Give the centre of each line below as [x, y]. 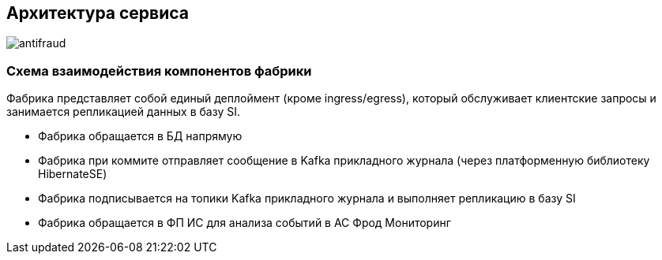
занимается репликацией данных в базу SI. [123, 112]
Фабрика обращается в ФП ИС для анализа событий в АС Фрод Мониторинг [244, 223]
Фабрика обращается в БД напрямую [140, 136]
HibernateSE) [73, 174]
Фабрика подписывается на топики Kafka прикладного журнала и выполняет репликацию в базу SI [307, 199]
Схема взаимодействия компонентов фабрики [159, 71]
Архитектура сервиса [98, 13]
